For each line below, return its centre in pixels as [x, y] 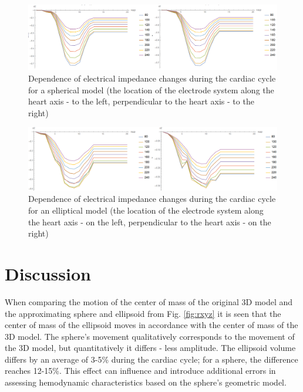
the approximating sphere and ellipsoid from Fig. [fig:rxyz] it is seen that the [143, 313]
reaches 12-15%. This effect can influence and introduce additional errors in [140, 371]
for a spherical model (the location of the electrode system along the [151, 89]
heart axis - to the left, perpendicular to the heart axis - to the [141, 101]
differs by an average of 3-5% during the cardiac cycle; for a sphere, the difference [151, 359]
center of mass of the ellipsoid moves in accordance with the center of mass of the [151, 325]
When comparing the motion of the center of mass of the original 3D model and [149, 301]
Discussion [48, 273]
